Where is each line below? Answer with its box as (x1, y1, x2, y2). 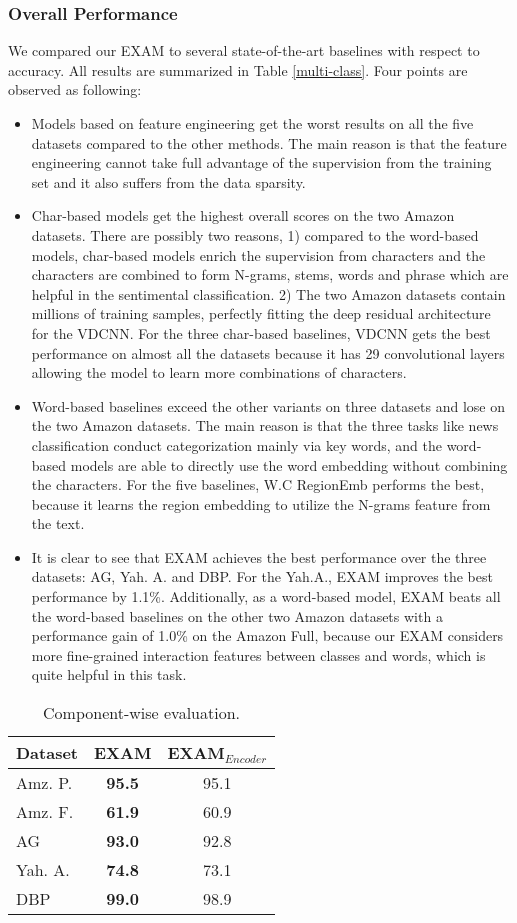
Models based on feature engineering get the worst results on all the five (31, 113, 474, 133)
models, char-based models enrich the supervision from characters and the (31, 244, 486, 265)
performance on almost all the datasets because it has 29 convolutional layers (31, 342, 505, 363)
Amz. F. (16, 800, 74, 824)
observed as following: (8, 79, 142, 100)
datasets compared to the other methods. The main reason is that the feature (31, 132, 507, 153)
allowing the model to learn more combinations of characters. (31, 362, 407, 383)
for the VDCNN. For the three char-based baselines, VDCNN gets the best (31, 322, 491, 343)
